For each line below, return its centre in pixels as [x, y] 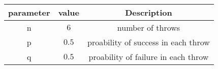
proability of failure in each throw [149, 57]
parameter [29, 12]
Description [149, 12]
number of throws [149, 27]
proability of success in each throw [149, 42]
